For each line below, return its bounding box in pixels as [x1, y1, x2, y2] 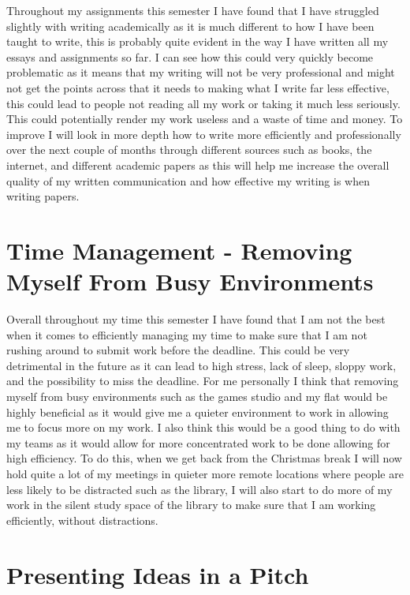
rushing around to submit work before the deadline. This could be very [6, 342, 350, 358]
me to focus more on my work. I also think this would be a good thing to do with [6, 419, 401, 436]
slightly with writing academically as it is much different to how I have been [6, 17, 375, 34]
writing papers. [6, 188, 80, 204]
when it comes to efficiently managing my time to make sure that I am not [6, 326, 367, 342]
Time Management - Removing [6, 234, 352, 266]
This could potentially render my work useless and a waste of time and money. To [6, 110, 403, 127]
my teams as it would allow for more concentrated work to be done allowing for [6, 434, 390, 451]
